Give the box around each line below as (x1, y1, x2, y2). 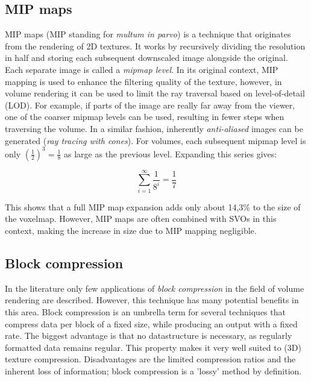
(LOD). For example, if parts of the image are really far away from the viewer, (5, 98, 295, 111)
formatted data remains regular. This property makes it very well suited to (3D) (5, 341, 301, 353)
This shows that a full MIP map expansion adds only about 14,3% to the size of (5, 200, 301, 213)
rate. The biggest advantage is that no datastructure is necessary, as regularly (5, 329, 292, 342)
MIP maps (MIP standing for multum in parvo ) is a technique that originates (5, 28, 291, 40)
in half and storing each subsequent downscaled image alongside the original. (5, 51, 288, 64)
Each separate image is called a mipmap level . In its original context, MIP (5, 63, 278, 75)
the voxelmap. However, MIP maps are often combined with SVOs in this (5, 212, 277, 225)
